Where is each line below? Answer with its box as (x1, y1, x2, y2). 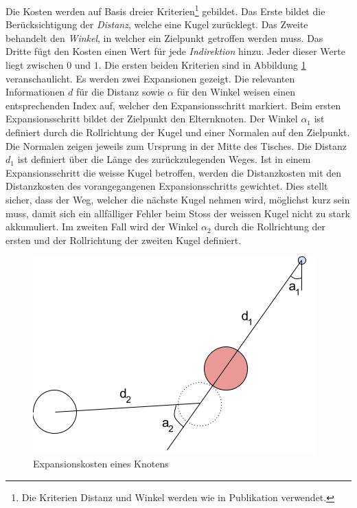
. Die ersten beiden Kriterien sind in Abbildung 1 (98, 58, 306, 72)
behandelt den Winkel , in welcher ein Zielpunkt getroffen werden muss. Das (5, 30, 323, 45)
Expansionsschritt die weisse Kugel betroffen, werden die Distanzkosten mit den (5, 165, 342, 179)
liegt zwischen (5, 58, 64, 72)
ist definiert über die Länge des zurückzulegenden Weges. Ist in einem (17, 152, 311, 166)
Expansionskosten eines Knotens (33, 456, 169, 470)
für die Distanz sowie (76, 85, 165, 99)
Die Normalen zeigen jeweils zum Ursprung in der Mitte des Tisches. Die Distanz (5, 138, 347, 153)
